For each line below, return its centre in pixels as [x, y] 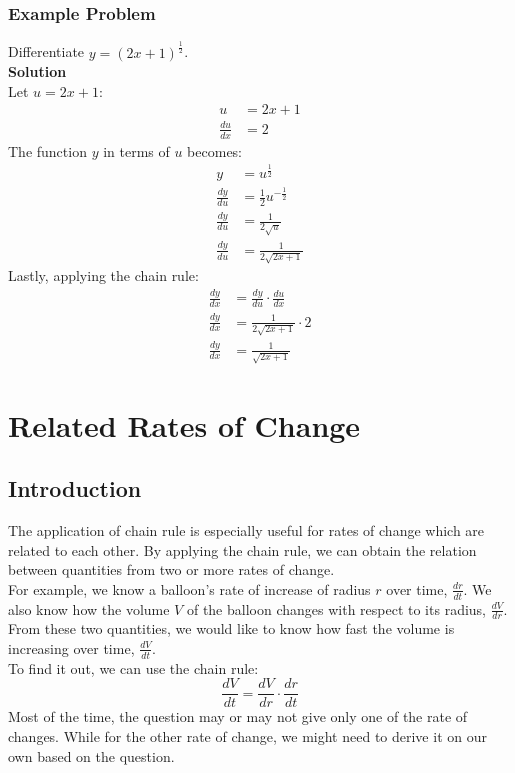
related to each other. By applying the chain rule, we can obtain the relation [242, 549]
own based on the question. [91, 755]
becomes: [215, 150]
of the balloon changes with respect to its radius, [336, 608]
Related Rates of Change [184, 424]
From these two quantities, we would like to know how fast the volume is [231, 628]
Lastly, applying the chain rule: [103, 275]
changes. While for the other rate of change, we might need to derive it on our [247, 736]
